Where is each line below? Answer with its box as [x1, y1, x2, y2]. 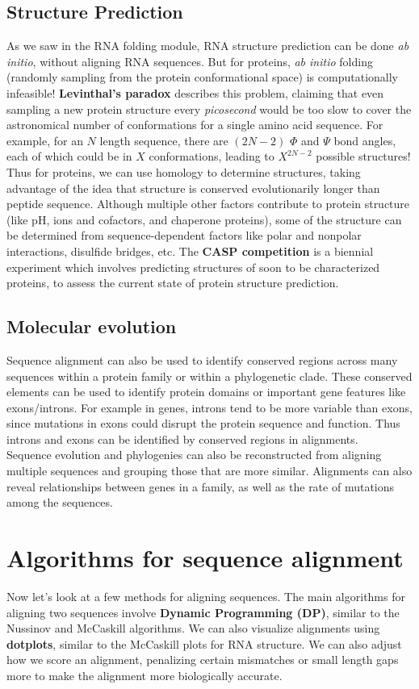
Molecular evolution [6, 314, 177, 339]
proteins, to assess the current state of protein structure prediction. [6, 274, 339, 291]
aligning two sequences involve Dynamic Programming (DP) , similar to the [6, 603, 400, 620]
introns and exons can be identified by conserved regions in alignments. [6, 430, 358, 447]
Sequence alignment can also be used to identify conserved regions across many [6, 351, 398, 368]
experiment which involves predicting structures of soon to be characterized [6, 258, 380, 275]
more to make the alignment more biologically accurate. [6, 666, 283, 683]
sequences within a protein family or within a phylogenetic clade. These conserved [6, 367, 413, 384]
